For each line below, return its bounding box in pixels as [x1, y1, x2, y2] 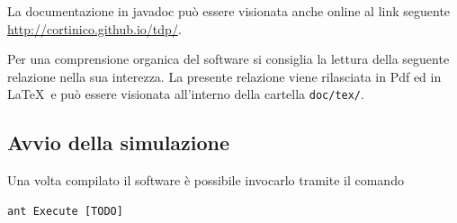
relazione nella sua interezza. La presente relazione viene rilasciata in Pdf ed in [7, 67, 442, 85]
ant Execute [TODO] [7, 204, 123, 218]
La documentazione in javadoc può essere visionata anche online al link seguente [7, 2, 451, 20]
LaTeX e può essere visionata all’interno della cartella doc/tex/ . [7, 85, 364, 103]
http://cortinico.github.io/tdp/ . [7, 19, 182, 38]
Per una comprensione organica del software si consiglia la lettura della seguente [7, 49, 450, 68]
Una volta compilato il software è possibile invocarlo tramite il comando [7, 171, 404, 190]
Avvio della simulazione [7, 129, 230, 156]
